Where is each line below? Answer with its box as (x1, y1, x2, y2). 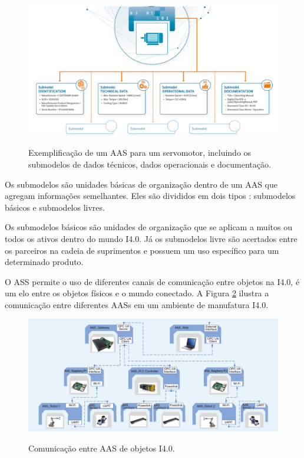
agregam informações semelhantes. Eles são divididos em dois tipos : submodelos (5, 189, 296, 202)
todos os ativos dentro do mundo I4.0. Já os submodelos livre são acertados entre (5, 232, 298, 244)
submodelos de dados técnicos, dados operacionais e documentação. (28, 158, 271, 170)
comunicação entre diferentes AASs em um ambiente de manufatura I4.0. (5, 298, 269, 310)
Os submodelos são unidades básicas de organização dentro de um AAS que (5, 178, 277, 190)
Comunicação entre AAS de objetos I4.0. (28, 441, 175, 454)
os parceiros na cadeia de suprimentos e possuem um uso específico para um (5, 244, 279, 256)
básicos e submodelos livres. (5, 201, 105, 213)
